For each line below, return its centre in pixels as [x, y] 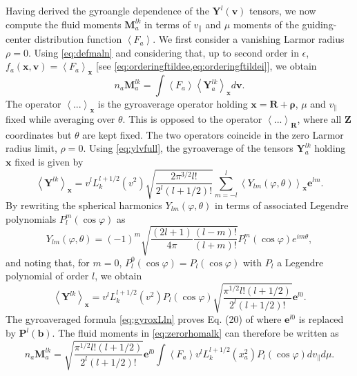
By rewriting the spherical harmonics [84, 205]
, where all [319, 118]
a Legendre [300, 262]
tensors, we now [283, 10]
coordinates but [39, 134]
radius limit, [31, 148]
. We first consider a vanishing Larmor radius [249, 39]
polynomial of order [47, 276]
